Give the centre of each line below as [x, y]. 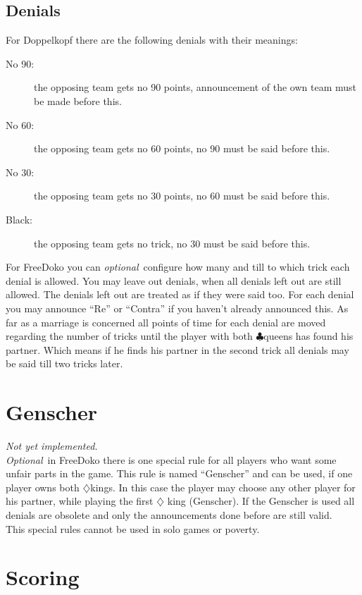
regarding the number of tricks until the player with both [129, 336]
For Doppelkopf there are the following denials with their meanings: [152, 40]
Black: [19, 219]
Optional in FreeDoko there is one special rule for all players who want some [171, 459]
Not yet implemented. [52, 446]
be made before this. [78, 100]
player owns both [43, 487]
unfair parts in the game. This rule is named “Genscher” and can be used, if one [179, 473]
